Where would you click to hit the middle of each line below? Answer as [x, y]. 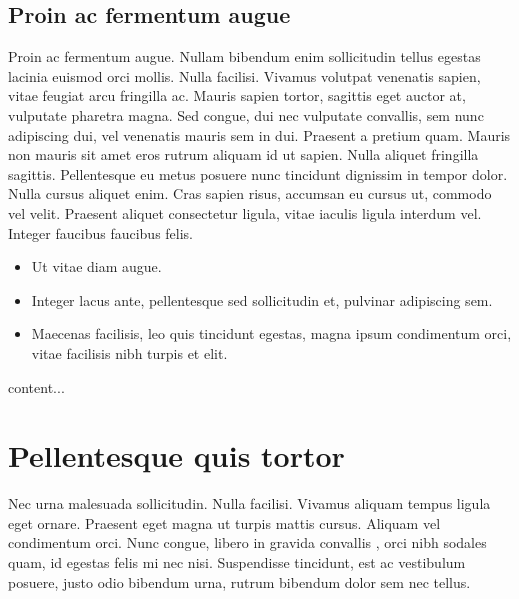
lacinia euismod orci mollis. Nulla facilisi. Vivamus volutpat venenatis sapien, [244, 75]
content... [36, 386]
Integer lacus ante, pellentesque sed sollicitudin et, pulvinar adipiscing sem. [262, 299]
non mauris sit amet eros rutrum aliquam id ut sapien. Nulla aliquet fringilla [243, 154]
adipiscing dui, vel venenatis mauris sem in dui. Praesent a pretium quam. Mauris [259, 134]
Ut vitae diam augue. [96, 266]
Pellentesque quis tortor [176, 455]
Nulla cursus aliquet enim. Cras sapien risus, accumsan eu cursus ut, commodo [250, 193]
